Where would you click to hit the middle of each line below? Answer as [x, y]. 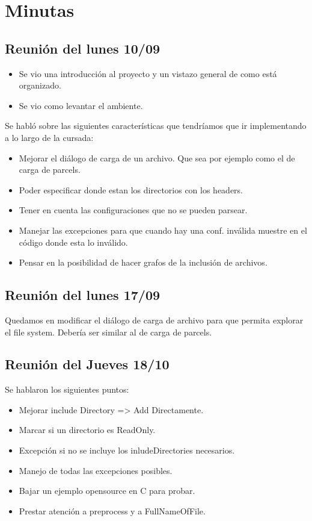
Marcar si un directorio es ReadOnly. [87, 430]
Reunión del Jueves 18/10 [87, 364]
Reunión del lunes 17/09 [83, 295]
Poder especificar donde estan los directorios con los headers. [131, 189]
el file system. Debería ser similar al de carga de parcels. [109, 332]
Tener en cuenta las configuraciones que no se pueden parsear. [133, 210]
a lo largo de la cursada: [49, 137]
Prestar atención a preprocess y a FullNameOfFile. [112, 510]
